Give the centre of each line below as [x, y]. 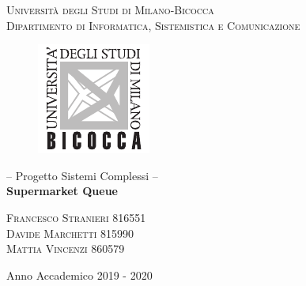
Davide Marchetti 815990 [70, 233]
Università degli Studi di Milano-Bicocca [110, 9]
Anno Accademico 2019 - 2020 [79, 275]
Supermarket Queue [62, 191]
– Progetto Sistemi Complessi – [82, 175]
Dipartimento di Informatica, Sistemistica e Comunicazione [153, 25]
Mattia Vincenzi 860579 [66, 248]
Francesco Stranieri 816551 [76, 217]
